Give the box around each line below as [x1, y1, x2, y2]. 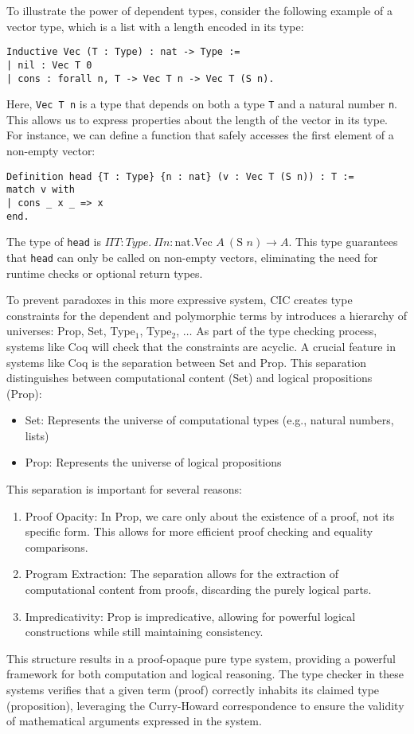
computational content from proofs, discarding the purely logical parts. [25, 581, 372, 598]
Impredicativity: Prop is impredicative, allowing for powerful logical [25, 607, 356, 624]
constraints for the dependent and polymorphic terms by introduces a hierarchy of [6, 306, 408, 323]
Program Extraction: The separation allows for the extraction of [25, 565, 338, 582]
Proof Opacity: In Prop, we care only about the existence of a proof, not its [25, 507, 395, 524]
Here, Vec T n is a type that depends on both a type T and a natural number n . [6, 96, 398, 112]
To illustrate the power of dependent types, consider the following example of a [6, 2, 393, 18]
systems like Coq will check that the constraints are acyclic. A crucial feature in [6, 338, 396, 354]
